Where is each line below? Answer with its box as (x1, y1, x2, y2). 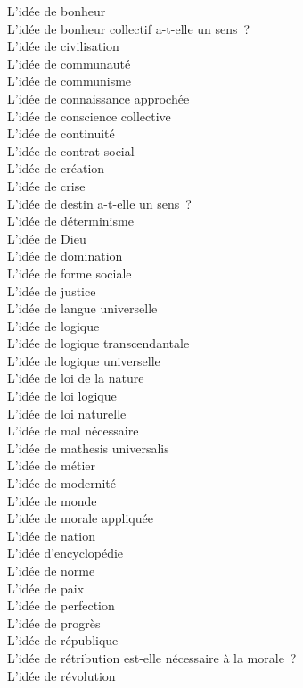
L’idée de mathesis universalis (7, 438, 169, 457)
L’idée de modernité (7, 474, 116, 493)
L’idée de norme (7, 561, 95, 579)
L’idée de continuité (7, 124, 115, 143)
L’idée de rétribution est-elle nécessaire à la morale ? (7, 648, 297, 667)
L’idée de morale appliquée (7, 509, 153, 527)
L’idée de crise (7, 176, 86, 195)
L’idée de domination (7, 246, 123, 265)
